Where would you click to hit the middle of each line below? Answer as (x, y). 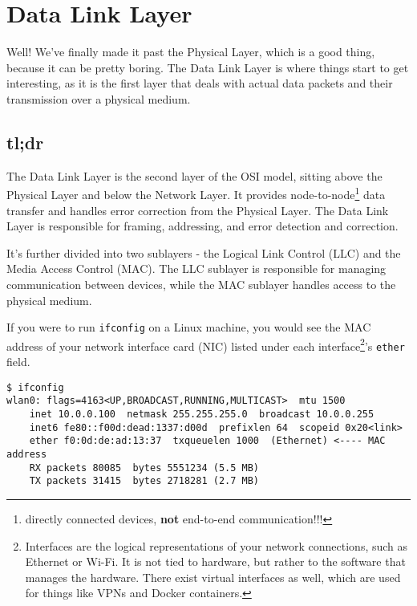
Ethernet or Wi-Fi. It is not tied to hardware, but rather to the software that (215, 561)
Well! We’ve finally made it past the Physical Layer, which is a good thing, (191, 52)
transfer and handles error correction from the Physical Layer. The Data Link (198, 210)
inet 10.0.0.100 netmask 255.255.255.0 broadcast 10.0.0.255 (202, 414)
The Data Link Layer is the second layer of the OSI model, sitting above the (194, 175)
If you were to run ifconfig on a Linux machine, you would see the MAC (189, 327)
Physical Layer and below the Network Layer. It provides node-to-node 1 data (196, 193)
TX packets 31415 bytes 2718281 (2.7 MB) (144, 481)
